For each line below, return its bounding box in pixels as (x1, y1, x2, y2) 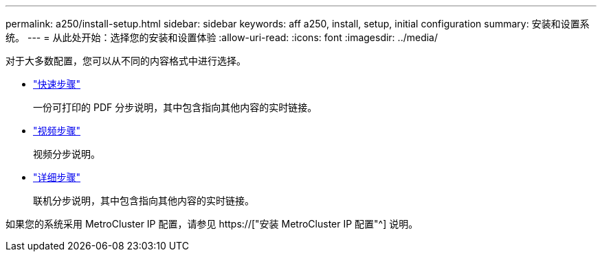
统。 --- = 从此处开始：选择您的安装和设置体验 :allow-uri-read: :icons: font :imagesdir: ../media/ (5, 32, 438, 43)
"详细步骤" (33, 171, 81, 183)
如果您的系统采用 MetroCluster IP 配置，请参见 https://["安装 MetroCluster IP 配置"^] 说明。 (5, 218, 419, 230)
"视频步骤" (33, 125, 81, 136)
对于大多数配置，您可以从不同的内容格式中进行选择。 (5, 55, 246, 66)
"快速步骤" (33, 78, 81, 90)
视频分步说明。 (33, 148, 100, 160)
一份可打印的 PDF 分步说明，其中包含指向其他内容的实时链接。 (33, 101, 317, 113)
